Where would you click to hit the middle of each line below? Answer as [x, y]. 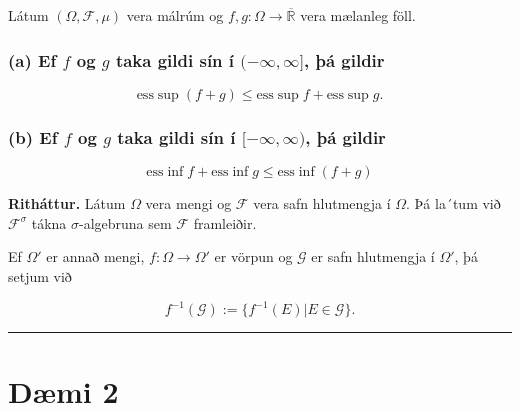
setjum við [40, 275]
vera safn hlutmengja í [322, 203]
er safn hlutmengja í [373, 256]
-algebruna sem [125, 222]
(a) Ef [32, 59]
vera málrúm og [175, 15]
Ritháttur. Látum [67, 203]
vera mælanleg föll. [358, 15]
